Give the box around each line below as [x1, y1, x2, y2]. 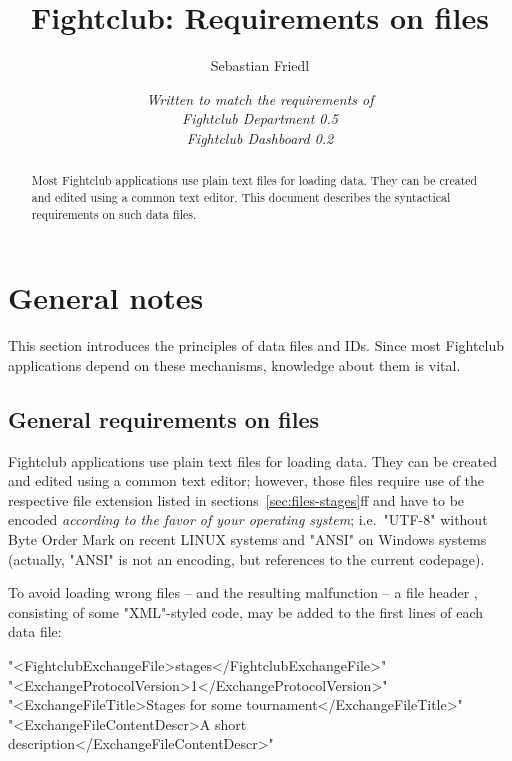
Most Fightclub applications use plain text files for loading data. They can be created [31, 172, 478, 189]
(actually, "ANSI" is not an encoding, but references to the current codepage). [8, 548, 485, 569]
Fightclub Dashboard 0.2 [186, 127, 334, 148]
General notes [8, 277, 204, 318]
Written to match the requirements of [146, 88, 374, 109]
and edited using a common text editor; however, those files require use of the [8, 470, 485, 491]
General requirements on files [8, 403, 320, 434]
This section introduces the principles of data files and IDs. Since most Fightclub [8, 335, 505, 356]
